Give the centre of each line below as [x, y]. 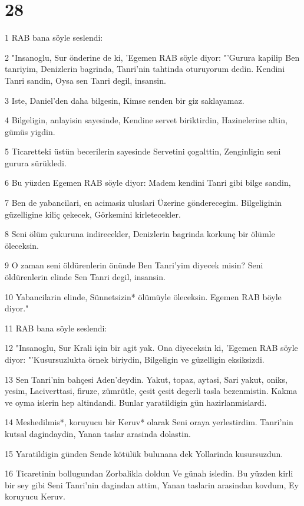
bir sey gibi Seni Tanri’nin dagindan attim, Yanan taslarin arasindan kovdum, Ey [152, 484]
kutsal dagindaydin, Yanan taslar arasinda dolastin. [98, 433]
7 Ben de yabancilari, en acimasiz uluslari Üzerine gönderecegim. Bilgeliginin [143, 203]
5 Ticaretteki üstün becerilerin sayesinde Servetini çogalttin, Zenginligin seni [143, 151]
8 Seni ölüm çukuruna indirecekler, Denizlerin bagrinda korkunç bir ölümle [140, 234]
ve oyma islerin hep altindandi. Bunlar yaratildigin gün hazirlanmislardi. [136, 402]
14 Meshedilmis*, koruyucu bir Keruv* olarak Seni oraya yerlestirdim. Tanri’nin [149, 422]
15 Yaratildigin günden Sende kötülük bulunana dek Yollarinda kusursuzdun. [144, 453]
